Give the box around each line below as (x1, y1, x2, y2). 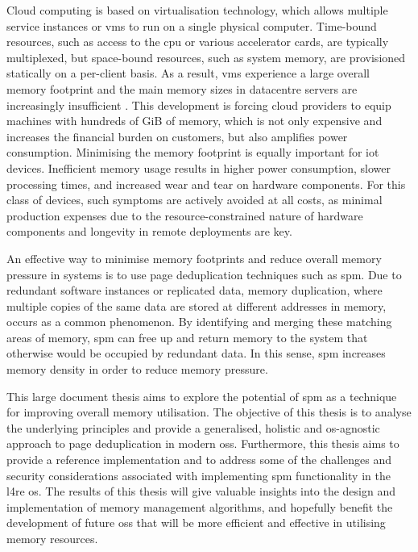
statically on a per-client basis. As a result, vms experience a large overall (6, 65, 370, 82)
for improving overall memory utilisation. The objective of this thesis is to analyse (6, 404, 412, 420)
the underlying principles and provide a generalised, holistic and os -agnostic (6, 419, 380, 436)
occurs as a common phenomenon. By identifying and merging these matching (6, 313, 392, 330)
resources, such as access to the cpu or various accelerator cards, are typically (6, 33, 389, 50)
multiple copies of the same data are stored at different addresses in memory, (6, 297, 387, 314)
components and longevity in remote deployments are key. (6, 223, 292, 240)
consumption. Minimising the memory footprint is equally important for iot (6, 144, 379, 161)
